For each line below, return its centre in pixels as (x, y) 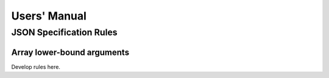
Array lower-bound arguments (70, 52)
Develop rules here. (36, 66)
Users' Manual (49, 16)
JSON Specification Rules (65, 32)
